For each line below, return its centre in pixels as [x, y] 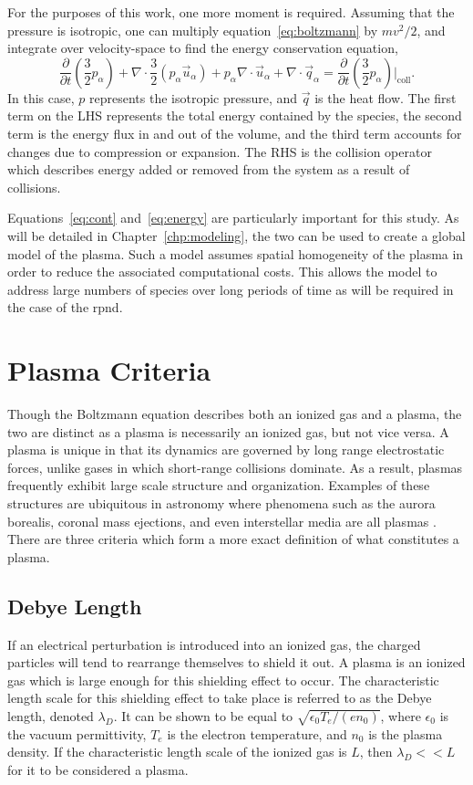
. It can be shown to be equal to [203, 715]
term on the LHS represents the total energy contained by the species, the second [235, 115]
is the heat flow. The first [386, 97]
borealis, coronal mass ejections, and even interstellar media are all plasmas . [222, 521]
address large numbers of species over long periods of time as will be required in [231, 289]
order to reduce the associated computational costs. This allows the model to [222, 272]
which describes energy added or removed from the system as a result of [209, 169]
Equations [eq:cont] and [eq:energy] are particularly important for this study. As [233, 218]
